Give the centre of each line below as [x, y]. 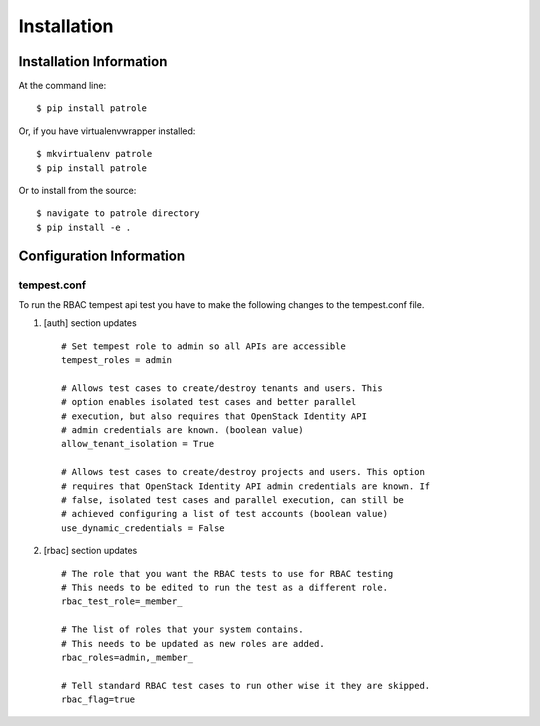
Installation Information [93, 61]
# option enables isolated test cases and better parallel [209, 402]
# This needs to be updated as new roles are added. [193, 643]
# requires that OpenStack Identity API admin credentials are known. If [246, 486]
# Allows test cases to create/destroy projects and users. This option [243, 472]
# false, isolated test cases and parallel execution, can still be [232, 500]
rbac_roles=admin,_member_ [127, 657]
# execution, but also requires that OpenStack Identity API [214, 416]
